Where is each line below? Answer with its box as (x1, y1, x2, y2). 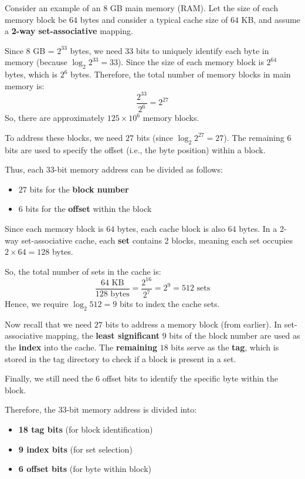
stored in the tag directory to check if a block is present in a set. (5, 352, 236, 365)
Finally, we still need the (5, 372, 93, 384)
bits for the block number (29, 183, 129, 195)
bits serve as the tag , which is (171, 340, 279, 353)
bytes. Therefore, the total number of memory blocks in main (70, 68, 291, 80)
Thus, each (5, 163, 44, 176)
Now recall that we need (5, 318, 92, 330)
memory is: (5, 79, 45, 92)
